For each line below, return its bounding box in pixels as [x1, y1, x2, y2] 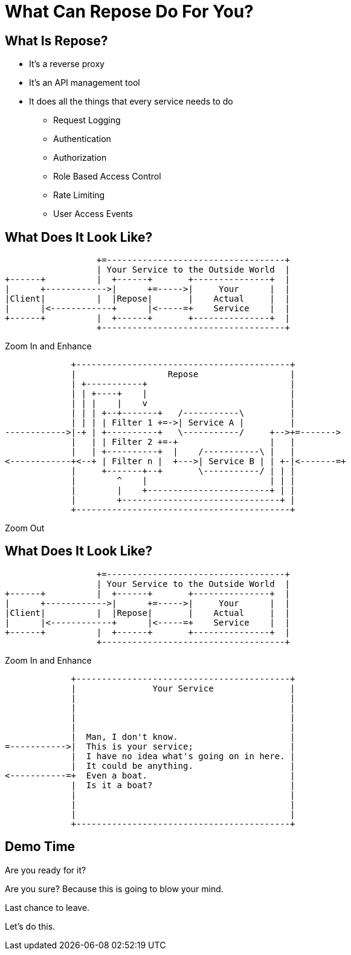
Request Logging [53, 115, 121, 126]
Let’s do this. [5, 921, 56, 931]
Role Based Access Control [53, 171, 161, 182]
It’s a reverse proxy [29, 59, 105, 70]
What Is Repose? [5, 33, 108, 48]
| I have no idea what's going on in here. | [71, 751, 295, 761]
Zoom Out [5, 523, 45, 534]
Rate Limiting [53, 190, 105, 201]
